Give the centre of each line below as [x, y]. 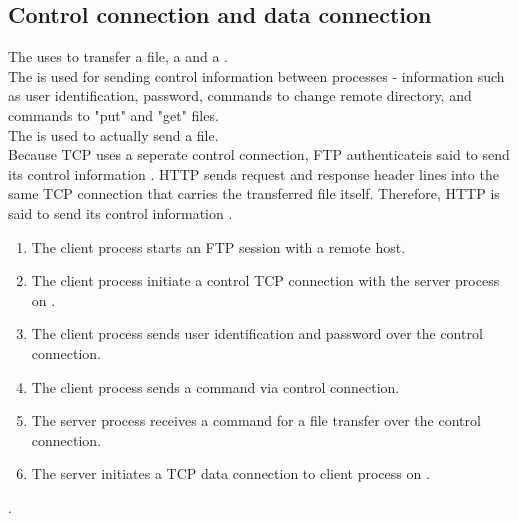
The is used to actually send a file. [113, 134]
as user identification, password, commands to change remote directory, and [240, 95]
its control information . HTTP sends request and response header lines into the [253, 173]
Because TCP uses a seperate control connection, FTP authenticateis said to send [259, 154]
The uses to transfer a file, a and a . [118, 56]
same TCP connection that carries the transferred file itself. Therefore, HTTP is [254, 193]
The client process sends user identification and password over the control [257, 333]
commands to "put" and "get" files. [113, 114]
